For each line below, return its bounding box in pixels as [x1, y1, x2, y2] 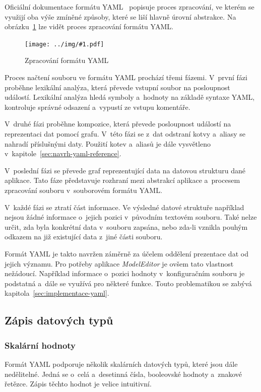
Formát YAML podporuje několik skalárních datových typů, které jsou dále [5, 358, 238, 369]
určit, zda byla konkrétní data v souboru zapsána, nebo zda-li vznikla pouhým [5, 221, 248, 232]
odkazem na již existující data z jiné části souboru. [5, 231, 163, 242]
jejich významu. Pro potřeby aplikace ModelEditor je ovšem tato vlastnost [5, 258, 234, 269]
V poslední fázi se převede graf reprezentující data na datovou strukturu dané [5, 165, 246, 175]
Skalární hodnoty [5, 339, 76, 351]
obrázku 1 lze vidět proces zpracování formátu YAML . [5, 21, 173, 32]
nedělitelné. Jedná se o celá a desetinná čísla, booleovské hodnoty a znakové [5, 368, 242, 379]
